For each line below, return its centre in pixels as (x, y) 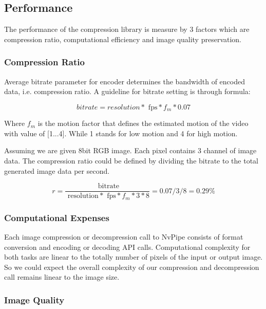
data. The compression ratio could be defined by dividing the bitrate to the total (131, 161)
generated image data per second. (57, 170)
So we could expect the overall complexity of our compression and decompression (132, 267)
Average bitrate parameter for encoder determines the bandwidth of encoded (125, 81)
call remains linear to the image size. (62, 277)
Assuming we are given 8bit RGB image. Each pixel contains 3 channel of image (130, 150)
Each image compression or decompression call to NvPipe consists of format (124, 236)
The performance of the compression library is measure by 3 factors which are (127, 29)
